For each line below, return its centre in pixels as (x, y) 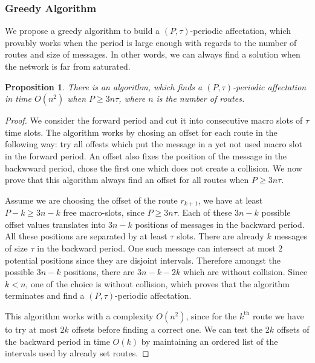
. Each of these (204, 212)
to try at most (31, 329)
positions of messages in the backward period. (220, 224)
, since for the (211, 315)
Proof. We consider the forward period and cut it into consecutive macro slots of (154, 120)
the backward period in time (57, 341)
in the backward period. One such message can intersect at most (156, 248)
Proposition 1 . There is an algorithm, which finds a (104, 86)
